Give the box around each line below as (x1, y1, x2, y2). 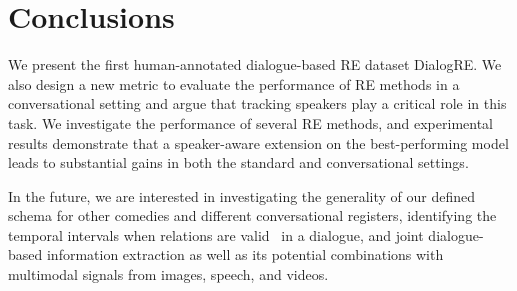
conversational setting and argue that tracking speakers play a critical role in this (8, 93, 507, 114)
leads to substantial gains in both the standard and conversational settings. (8, 152, 469, 173)
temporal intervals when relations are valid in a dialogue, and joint (8, 224, 424, 245)
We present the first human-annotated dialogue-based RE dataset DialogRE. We (8, 54, 502, 75)
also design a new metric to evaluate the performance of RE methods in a (8, 73, 460, 94)
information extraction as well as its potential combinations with (46, 244, 444, 265)
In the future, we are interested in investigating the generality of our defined (8, 185, 476, 206)
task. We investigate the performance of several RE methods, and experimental (8, 112, 494, 133)
